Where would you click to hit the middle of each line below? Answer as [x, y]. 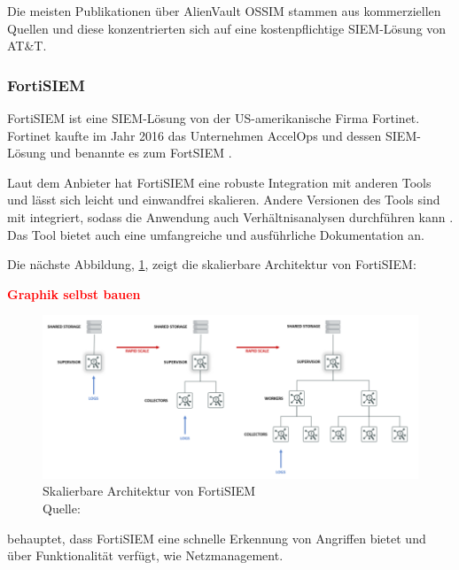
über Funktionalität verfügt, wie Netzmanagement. [145, 555]
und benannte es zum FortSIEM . [141, 153]
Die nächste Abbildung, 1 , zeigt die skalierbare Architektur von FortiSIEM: [212, 264]
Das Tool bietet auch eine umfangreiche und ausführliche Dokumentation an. [216, 234]
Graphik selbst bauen [74, 293]
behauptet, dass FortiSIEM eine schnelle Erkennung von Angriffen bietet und [217, 538]
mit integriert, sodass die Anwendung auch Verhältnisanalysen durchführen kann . [230, 216]
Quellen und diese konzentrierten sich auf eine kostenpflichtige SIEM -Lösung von [227, 28]
